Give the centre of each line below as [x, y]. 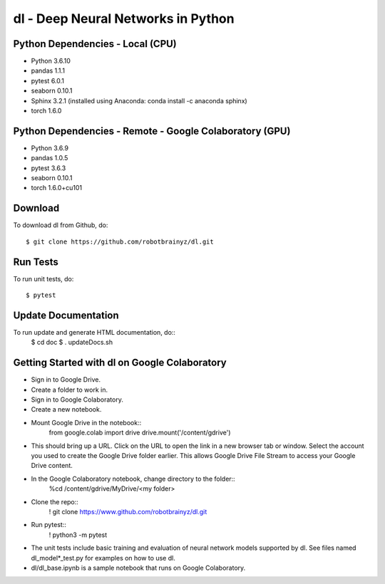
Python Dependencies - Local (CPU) [95, 44]
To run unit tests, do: [43, 278]
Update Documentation [66, 315]
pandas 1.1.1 [48, 71]
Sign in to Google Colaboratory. [77, 400]
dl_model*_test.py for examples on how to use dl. [103, 558]
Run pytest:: [49, 525]
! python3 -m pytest [78, 535]
